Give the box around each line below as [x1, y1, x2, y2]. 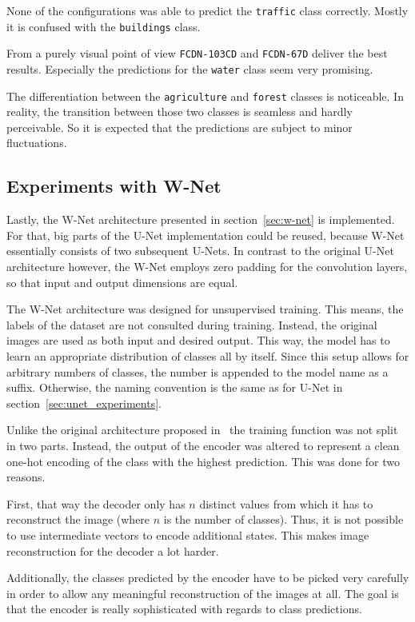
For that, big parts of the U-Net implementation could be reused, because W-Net [6, 226, 405, 243]
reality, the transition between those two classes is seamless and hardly [6, 103, 353, 120]
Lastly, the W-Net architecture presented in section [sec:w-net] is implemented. [6, 211, 395, 228]
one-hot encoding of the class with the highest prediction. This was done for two [6, 453, 400, 469]
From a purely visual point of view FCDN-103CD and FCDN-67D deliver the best [6, 45, 388, 62]
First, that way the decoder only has [6, 495, 186, 512]
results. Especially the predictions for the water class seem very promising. [6, 60, 373, 77]
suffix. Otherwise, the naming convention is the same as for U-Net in [6, 379, 343, 396]
